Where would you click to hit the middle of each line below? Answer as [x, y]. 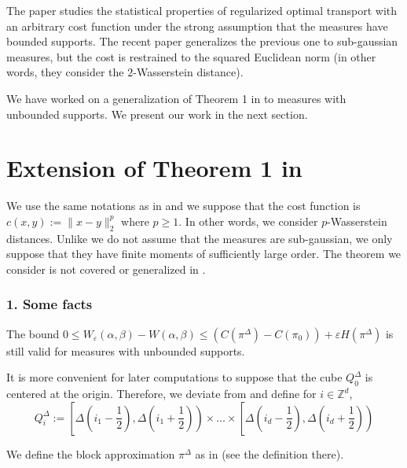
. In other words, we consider [248, 221]
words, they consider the [65, 72]
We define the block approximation [91, 453]
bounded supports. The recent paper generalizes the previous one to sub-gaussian [202, 41]
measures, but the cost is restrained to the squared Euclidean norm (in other [191, 56]
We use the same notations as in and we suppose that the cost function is [183, 206]
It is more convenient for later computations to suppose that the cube [174, 377]
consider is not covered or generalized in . [106, 269]
